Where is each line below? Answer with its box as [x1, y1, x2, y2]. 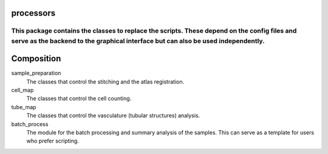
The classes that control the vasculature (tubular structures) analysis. [26, 112, 200, 119]
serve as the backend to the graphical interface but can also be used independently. [11, 36, 265, 45]
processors [11, 8, 56, 18]
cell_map [11, 87, 34, 94]
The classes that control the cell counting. [26, 95, 132, 102]
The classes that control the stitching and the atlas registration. [26, 78, 185, 85]
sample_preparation [11, 70, 61, 77]
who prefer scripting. [26, 137, 79, 145]
